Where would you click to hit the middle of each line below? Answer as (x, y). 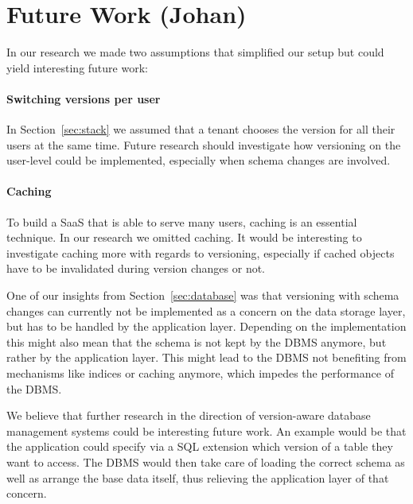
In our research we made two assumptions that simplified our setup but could (195, 52)
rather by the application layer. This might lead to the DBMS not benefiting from (206, 357)
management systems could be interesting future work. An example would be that (206, 430)
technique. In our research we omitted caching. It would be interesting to (184, 237)
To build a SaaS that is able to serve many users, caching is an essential (182, 221)
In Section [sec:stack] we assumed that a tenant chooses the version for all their (201, 129)
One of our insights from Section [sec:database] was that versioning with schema (203, 295)
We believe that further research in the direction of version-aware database (189, 415)
